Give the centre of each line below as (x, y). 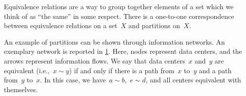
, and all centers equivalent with (193, 80)
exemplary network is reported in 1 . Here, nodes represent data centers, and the (123, 51)
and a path (215, 70)
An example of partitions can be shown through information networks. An (114, 41)
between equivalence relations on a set (61, 25)
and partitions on (154, 25)
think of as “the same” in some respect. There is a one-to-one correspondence (119, 16)
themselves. (21, 89)
